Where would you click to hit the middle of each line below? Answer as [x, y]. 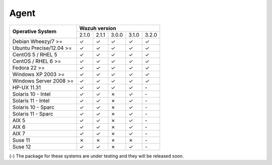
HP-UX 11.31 [27, 87]
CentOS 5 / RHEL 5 [35, 54]
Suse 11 [21, 140]
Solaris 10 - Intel [31, 94]
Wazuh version [98, 28]
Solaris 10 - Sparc [33, 107]
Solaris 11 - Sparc [33, 114]
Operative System [34, 32]
